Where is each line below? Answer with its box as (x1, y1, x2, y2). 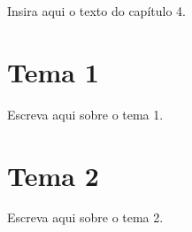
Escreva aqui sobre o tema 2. (7, 208, 164, 227)
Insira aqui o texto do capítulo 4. (7, 2, 186, 19)
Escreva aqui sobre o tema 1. (7, 104, 164, 123)
